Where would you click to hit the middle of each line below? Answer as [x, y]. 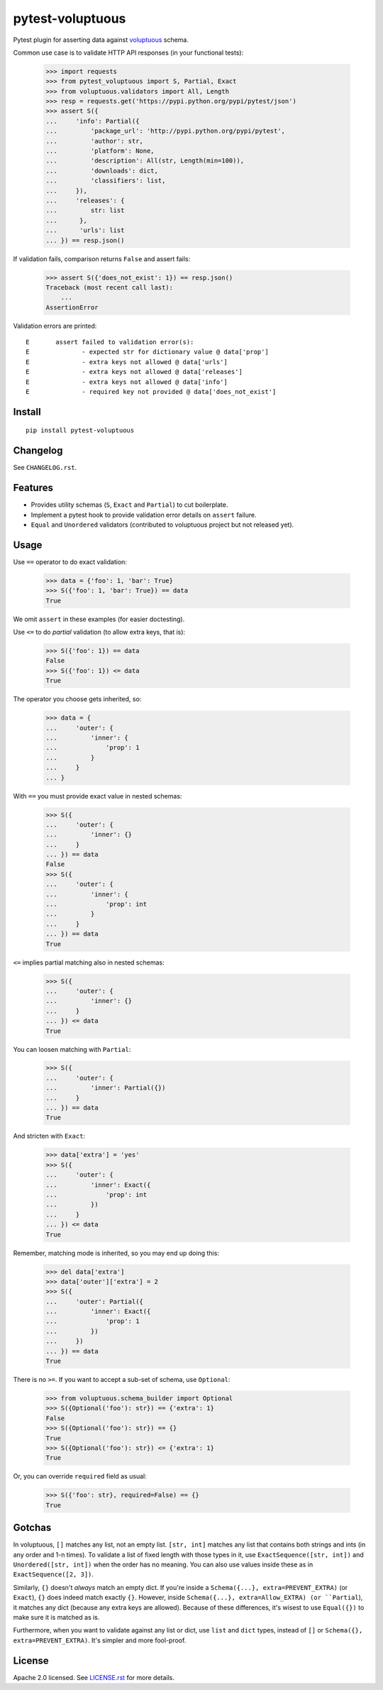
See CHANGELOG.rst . [45, 468]
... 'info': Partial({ [93, 121]
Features [33, 488]
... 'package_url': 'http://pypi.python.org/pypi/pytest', [166, 131]
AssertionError [72, 307]
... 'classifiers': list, [106, 181]
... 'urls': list [85, 230]
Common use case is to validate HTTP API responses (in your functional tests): [128, 53]
